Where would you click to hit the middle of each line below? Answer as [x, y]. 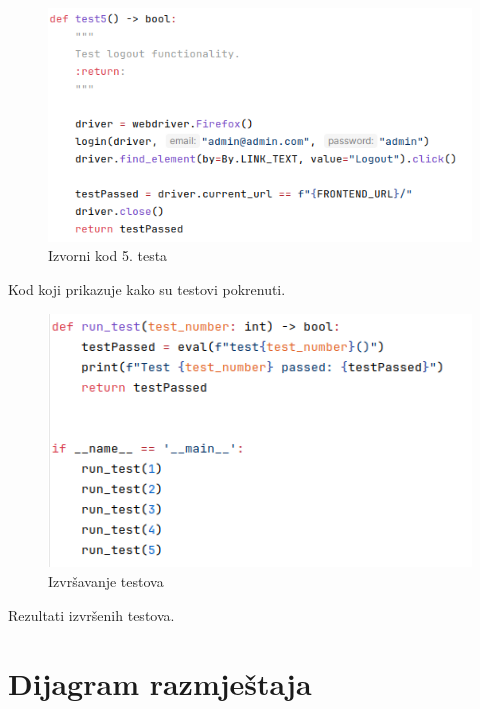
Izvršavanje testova [106, 580]
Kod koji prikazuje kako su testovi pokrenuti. [147, 289]
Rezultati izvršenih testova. [91, 614]
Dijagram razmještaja [160, 683]
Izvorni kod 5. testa [108, 255]
